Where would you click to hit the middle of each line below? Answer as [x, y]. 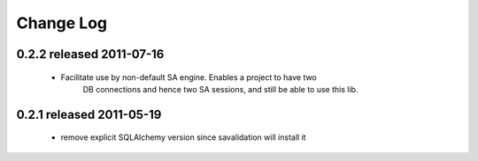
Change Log [62, 23]
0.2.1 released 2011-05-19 [89, 114]
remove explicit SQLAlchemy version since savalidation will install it [183, 137]
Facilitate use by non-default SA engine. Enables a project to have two [189, 77]
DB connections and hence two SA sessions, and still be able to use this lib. [220, 89]
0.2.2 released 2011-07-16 [90, 54]
